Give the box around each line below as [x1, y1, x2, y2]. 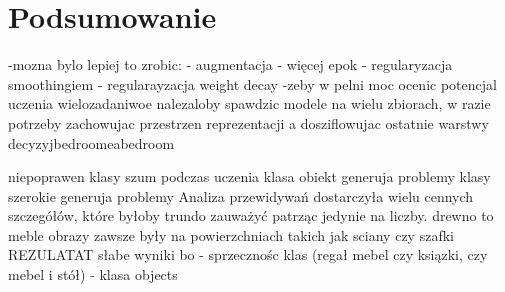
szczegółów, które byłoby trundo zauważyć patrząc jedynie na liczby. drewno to [8, 205, 494, 226]
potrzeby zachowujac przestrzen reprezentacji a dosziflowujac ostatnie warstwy [8, 112, 489, 133]
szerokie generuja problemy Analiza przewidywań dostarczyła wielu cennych [8, 185, 474, 206]
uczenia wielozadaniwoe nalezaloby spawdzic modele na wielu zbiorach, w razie [8, 93, 491, 114]
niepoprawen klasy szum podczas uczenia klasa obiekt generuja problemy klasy [8, 166, 491, 187]
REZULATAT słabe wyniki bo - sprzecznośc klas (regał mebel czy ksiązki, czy [8, 244, 488, 265]
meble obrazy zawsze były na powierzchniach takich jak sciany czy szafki [8, 224, 454, 245]
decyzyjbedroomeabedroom [8, 132, 175, 153]
